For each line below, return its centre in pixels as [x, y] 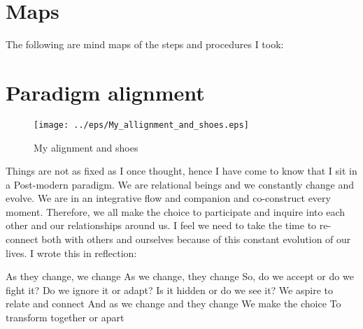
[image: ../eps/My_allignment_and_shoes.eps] [141, 125]
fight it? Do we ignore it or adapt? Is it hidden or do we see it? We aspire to [169, 290]
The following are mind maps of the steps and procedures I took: [145, 44]
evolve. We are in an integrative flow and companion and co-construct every [168, 198]
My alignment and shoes [86, 147]
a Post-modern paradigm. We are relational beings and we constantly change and [180, 184]
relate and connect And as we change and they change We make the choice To [173, 304]
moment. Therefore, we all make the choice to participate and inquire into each [176, 211]
